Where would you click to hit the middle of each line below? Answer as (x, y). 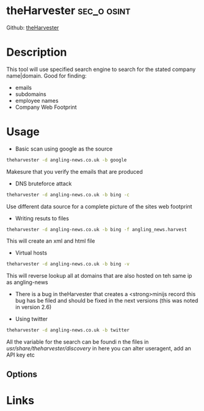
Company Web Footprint (46, 107)
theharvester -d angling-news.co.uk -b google (67, 160)
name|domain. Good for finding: (46, 76)
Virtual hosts (31, 253)
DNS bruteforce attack (43, 183)
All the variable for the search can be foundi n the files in (78, 342)
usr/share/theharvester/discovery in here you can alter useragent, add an (99, 349)
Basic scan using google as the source (64, 149)
